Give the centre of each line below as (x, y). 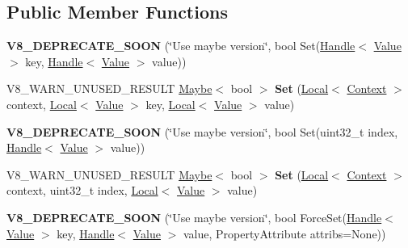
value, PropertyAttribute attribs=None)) (284, 233)
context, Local (42, 104)
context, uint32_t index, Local (82, 190)
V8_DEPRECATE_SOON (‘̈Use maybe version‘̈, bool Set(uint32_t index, (202, 131)
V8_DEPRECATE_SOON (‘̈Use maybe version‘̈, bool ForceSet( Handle (194, 217)
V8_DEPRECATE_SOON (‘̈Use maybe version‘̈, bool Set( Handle (181, 46)
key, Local (170, 104)
